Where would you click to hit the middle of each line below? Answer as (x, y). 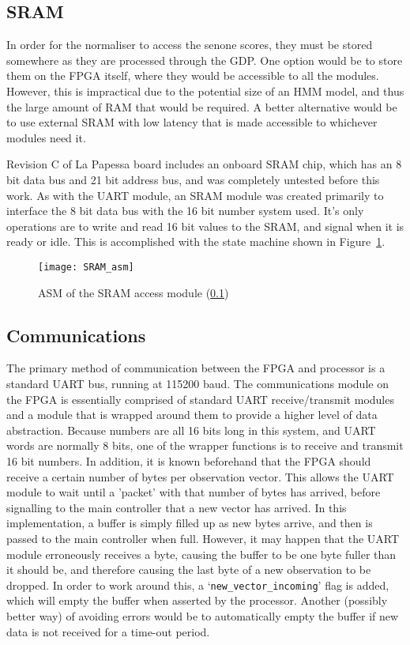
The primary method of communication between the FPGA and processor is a (196, 368)
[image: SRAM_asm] (86, 267)
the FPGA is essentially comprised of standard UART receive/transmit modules (200, 399)
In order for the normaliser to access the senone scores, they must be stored (190, 45)
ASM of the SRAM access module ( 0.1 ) (134, 292)
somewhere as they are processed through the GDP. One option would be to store (205, 60)
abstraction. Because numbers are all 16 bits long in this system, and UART (191, 430)
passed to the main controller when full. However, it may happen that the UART (203, 538)
